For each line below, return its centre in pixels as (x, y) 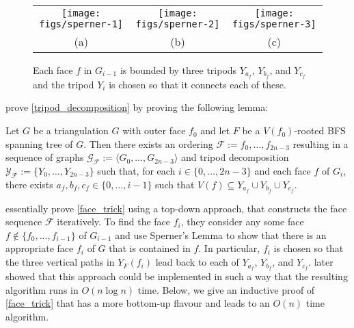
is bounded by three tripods (178, 70)
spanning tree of (39, 143)
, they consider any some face (242, 222)
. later (321, 262)
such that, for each (136, 171)
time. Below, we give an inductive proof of (226, 289)
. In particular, (229, 248)
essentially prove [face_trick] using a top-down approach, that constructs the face (176, 208)
